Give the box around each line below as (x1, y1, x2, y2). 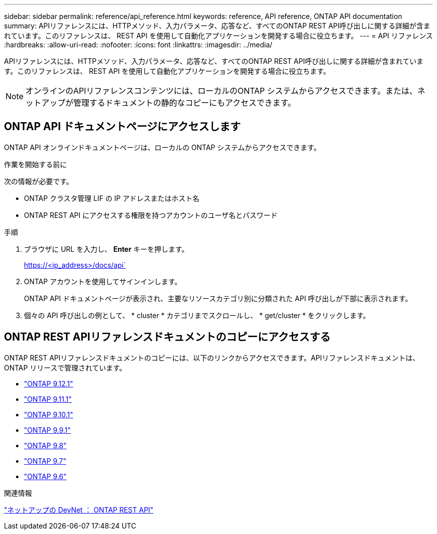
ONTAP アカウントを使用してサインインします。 (24, 277, 182, 286)
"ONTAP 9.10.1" (24, 410, 73, 419)
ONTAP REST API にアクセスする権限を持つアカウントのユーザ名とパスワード (24, 210, 278, 219)
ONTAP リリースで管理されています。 (4, 363, 127, 372)
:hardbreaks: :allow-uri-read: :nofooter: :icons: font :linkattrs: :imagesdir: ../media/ (4, 40, 272, 49)
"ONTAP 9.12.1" (24, 379, 73, 388)
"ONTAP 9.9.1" (24, 425, 71, 434)
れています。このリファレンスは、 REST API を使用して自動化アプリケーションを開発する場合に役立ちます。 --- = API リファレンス (4, 31, 433, 40)
